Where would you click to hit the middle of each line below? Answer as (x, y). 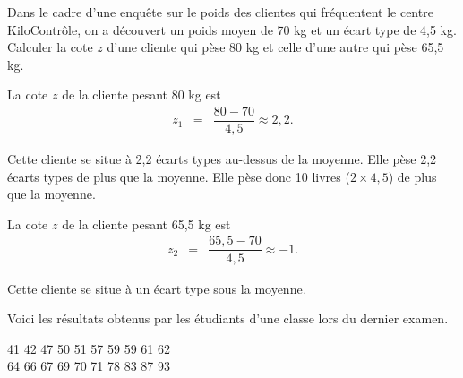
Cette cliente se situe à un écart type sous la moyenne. (157, 288)
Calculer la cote (50, 47)
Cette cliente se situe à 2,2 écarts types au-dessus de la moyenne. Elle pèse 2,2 (222, 159)
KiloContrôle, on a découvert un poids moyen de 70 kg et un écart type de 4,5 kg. (232, 29)
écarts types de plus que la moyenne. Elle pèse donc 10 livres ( (179, 176)
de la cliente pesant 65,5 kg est (146, 223)
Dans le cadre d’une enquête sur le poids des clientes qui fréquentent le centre (220, 12)
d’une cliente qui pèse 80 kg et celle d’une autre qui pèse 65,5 (275, 47)
